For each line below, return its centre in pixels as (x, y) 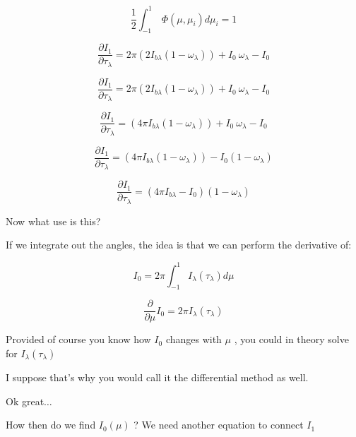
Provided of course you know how (78, 339)
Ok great (25, 401)
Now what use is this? (53, 221)
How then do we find (51, 425)
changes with (194, 339)
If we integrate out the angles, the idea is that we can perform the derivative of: (179, 245)
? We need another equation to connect (219, 425)
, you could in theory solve (291, 339)
